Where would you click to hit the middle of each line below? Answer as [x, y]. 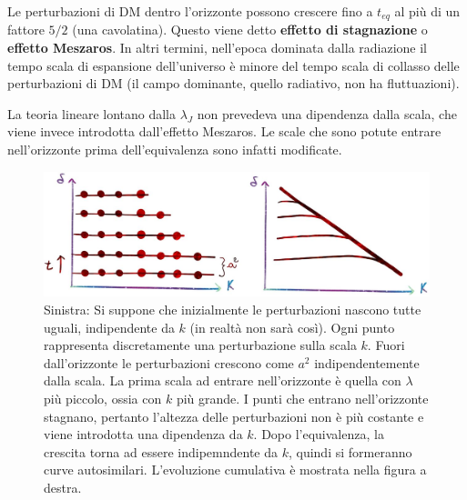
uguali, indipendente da [109, 327]
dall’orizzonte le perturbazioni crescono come [169, 362]
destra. [63, 488]
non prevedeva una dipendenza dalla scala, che [327, 113]
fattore [26, 30]
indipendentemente [367, 362]
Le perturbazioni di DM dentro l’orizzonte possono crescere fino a [190, 11]
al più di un [427, 11]
